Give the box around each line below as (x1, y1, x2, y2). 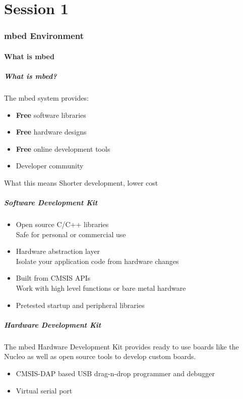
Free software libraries (16, 109, 86, 120)
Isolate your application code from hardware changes (16, 255, 179, 266)
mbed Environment (4, 29, 84, 42)
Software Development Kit (4, 197, 98, 208)
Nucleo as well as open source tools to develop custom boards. (4, 351, 196, 362)
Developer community (16, 160, 84, 171)
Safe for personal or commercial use (16, 229, 126, 239)
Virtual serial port (16, 385, 73, 395)
